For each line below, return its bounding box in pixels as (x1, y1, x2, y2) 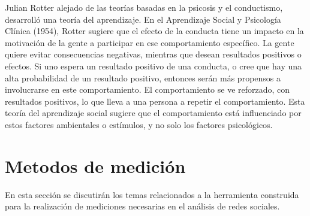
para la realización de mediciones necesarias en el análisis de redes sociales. (5, 200, 280, 212)
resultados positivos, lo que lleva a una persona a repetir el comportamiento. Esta (5, 95, 305, 107)
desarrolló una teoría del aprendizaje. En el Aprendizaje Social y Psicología (5, 13, 281, 25)
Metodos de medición (5, 153, 186, 178)
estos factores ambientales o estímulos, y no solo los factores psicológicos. (5, 118, 273, 130)
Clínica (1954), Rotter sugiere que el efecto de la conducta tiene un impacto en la (5, 25, 304, 37)
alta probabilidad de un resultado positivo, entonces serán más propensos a (5, 71, 281, 84)
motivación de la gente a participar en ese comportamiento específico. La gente (5, 36, 294, 48)
